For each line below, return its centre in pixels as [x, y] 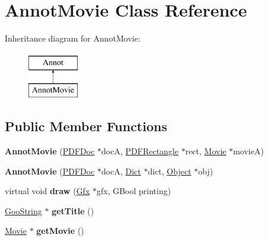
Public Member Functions [86, 126]
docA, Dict [121, 171]
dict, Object [170, 171]
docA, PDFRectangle [140, 151]
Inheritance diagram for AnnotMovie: [73, 38]
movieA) [248, 151]
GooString [23, 210]
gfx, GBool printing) [134, 191]
